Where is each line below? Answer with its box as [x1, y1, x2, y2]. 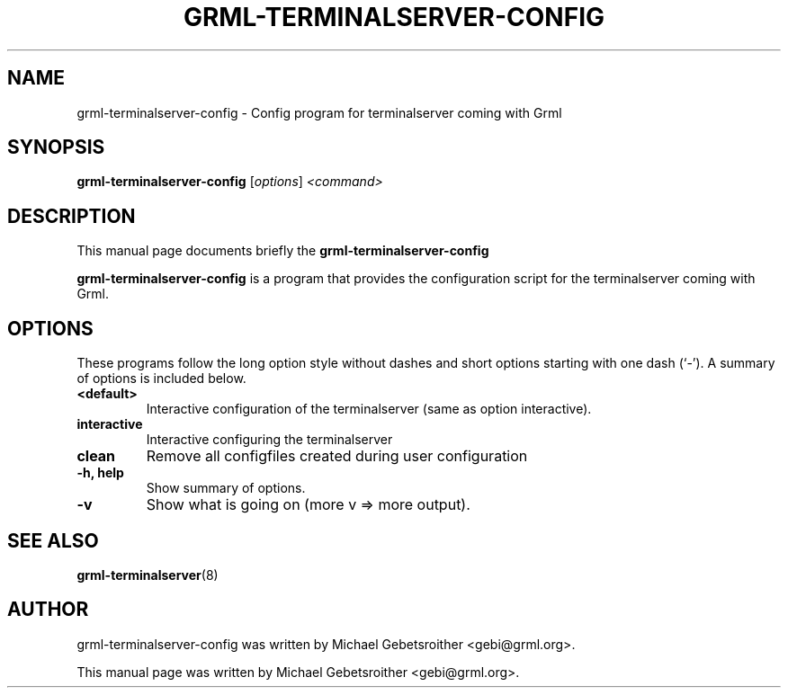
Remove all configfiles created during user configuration [146, 447, 528, 466]
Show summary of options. [146, 480, 306, 496]
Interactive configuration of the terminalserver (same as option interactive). [146, 401, 592, 417]
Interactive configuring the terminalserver [146, 432, 393, 448]
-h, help [76, 465, 124, 481]
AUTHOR [7, 598, 89, 621]
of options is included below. [76, 370, 246, 387]
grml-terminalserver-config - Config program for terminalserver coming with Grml [76, 104, 562, 120]
